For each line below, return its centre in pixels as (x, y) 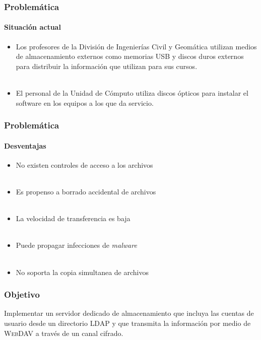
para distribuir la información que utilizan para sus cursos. (107, 66)
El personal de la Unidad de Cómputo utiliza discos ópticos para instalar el (132, 93)
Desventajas (25, 145)
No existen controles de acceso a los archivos (84, 164)
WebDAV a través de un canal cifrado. (64, 333)
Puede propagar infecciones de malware (76, 245)
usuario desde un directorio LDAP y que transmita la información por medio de (127, 323)
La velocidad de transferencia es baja (73, 218)
